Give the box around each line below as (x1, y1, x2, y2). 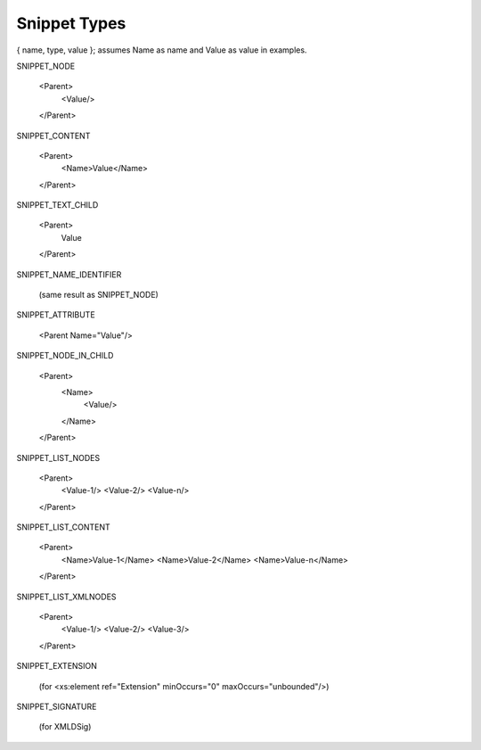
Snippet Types (16, 13, 126, 33)
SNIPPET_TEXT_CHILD (16, 200, 99, 210)
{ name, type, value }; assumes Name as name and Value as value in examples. (16, 45, 307, 55)
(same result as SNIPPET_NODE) (38, 290, 159, 301)
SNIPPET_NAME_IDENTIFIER (16, 268, 122, 280)
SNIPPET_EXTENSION (16, 661, 98, 672)
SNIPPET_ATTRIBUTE (16, 309, 95, 320)
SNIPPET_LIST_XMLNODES (16, 591, 117, 602)
